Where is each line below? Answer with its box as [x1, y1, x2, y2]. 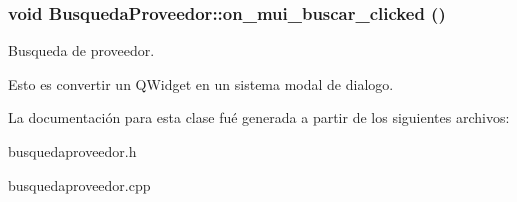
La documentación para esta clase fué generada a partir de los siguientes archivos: [8, 107, 510, 128]
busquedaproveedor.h [8, 141, 137, 161]
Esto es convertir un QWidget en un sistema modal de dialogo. [8, 73, 394, 94]
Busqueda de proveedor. [8, 40, 155, 61]
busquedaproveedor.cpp [8, 174, 151, 195]
